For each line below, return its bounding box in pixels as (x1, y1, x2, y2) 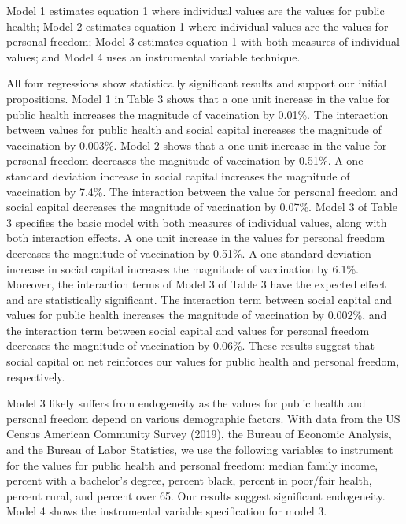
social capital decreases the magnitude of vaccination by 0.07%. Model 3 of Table (6, 199, 397, 215)
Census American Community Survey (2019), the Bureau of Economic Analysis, (6, 426, 392, 442)
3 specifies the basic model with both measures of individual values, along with (6, 214, 387, 230)
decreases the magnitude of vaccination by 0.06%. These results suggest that (6, 337, 375, 354)
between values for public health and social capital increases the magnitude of (6, 121, 382, 138)
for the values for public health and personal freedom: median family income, (6, 456, 378, 473)
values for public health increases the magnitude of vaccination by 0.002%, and (6, 307, 387, 323)
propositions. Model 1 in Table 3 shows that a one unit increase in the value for (6, 90, 390, 106)
